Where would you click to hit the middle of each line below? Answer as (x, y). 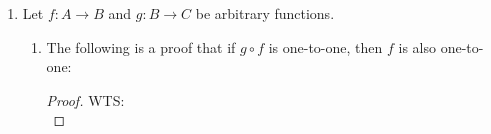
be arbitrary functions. (265, 13)
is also (417, 46)
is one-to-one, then (325, 46)
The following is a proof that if (141, 46)
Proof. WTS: (85, 99)
